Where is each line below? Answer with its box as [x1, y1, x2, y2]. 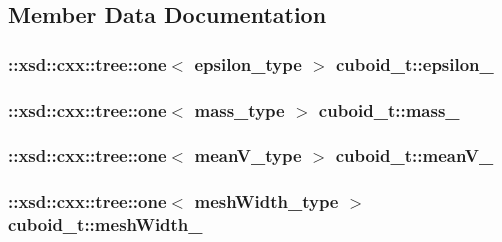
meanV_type [194, 143, 302, 168]
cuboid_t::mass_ [318, 97, 460, 122]
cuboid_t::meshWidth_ [8, 212, 203, 237]
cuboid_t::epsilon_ [335, 51, 494, 76]
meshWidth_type [194, 189, 339, 214]
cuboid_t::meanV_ [335, 143, 494, 168]
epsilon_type [194, 51, 302, 76]
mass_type [194, 97, 285, 122]
